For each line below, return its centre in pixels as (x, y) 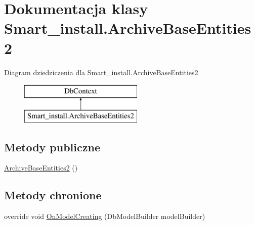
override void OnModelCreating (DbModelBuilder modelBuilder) (105, 216)
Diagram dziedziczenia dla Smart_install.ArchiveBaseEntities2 (101, 72)
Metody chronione (53, 195)
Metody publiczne (52, 147)
